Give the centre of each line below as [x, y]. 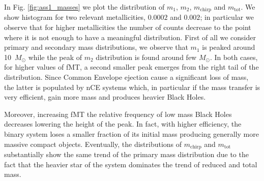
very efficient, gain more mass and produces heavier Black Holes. [105, 97]
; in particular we [227, 17]
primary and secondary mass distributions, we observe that [96, 47]
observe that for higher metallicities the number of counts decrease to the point [128, 27]
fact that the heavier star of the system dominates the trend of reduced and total [131, 164]
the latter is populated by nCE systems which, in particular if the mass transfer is [132, 87]
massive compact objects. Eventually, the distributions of [93, 144]
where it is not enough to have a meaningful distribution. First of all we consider [130, 37]
